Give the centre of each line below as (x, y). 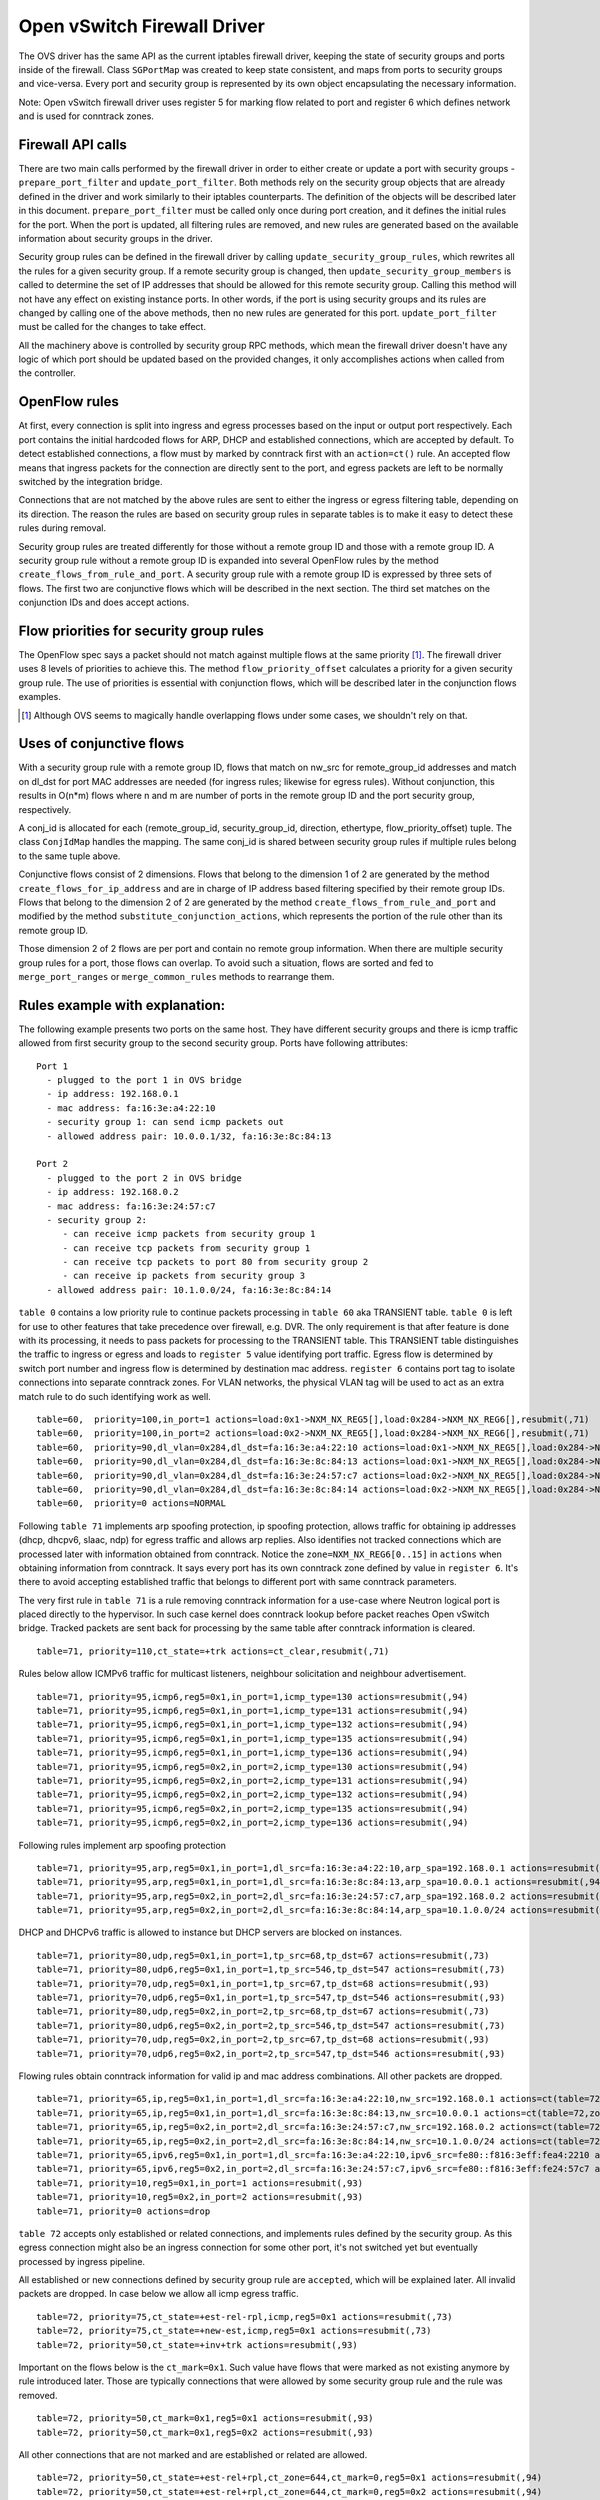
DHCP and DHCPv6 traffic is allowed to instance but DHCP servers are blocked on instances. (210, 1932)
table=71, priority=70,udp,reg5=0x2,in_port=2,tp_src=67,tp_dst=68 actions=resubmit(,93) (263, 2039)
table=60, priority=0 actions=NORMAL (131, 1503)
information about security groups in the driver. (116, 238)
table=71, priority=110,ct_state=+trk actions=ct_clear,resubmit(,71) (213, 1651)
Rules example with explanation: (122, 1005)
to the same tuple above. (69, 856)
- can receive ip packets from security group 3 (183, 1276)
